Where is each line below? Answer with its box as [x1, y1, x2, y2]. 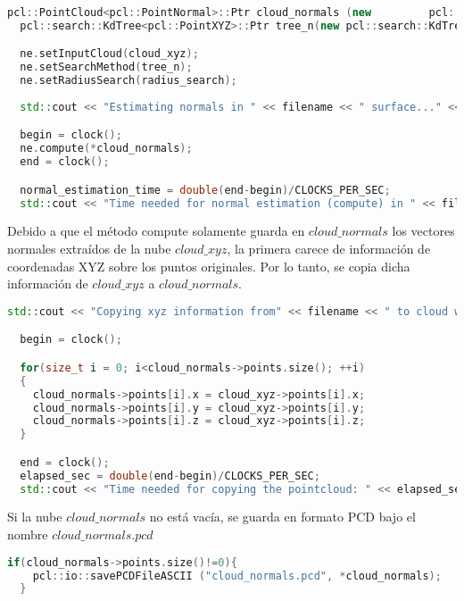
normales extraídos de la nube [7, 239, 171, 258]
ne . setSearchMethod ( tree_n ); [20, 61, 193, 74]
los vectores [392, 221, 455, 240]
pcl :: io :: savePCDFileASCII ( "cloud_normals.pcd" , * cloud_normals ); [32, 569, 442, 582]
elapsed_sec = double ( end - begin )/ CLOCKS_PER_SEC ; [20, 469, 320, 482]
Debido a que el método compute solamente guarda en [7, 221, 305, 240]
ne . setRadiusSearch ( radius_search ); [20, 74, 237, 88]
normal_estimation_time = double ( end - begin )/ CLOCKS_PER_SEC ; [20, 183, 391, 196]
